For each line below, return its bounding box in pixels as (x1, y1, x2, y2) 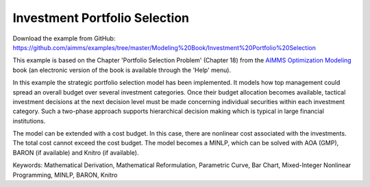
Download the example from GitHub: (12, 34, 116, 42)
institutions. (12, 116, 46, 125)
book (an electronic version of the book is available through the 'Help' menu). (12, 66, 232, 74)
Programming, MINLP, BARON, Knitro (12, 171, 118, 179)
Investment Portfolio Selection (12, 10, 190, 25)
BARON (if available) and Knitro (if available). (12, 148, 139, 157)
